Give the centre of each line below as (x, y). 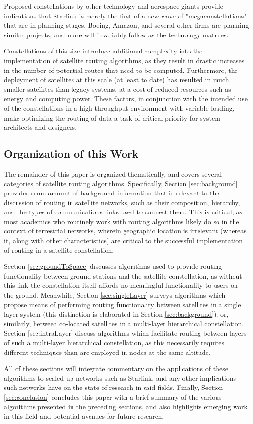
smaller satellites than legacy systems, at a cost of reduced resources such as (117, 89)
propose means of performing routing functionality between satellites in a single (123, 304)
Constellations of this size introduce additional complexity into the (103, 51)
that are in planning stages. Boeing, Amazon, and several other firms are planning (126, 25)
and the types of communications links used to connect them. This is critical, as (123, 212)
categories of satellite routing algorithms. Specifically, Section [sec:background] (121, 183)
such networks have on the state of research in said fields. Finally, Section (114, 387)
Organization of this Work (71, 153)
